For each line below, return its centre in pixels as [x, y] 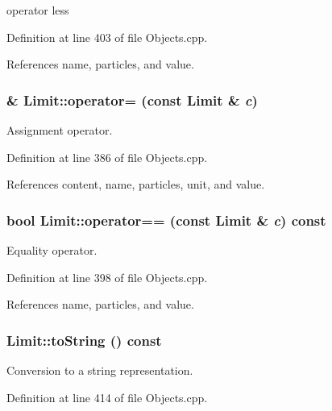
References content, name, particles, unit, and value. [136, 184]
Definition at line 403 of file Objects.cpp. [107, 37]
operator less [38, 10]
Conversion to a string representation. [100, 370]
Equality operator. [52, 250]
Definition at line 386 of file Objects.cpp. [107, 157]
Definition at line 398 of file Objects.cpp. [107, 277]
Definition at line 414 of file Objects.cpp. [107, 397]
